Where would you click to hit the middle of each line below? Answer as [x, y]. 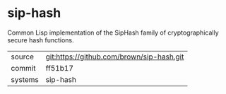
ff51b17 [60, 68]
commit [23, 68]
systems [25, 79]
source [22, 57]
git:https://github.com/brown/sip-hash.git [115, 57]
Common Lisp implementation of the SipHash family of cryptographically [113, 33]
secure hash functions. [41, 40]
